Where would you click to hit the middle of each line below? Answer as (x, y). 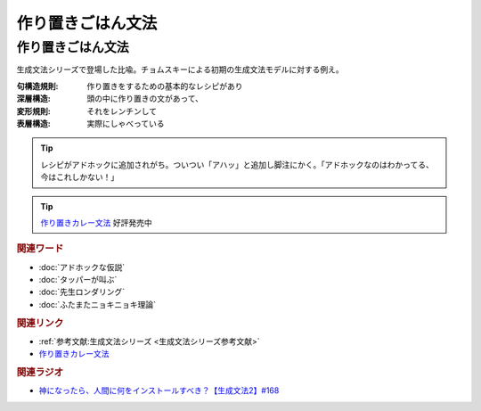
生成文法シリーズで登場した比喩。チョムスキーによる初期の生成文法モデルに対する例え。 (180, 70)
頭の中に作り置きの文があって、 (145, 99)
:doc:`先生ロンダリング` (82, 292)
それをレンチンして (122, 111)
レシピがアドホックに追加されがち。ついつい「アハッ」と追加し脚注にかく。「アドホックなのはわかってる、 (237, 164)
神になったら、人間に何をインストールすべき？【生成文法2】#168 (159, 390)
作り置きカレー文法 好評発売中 (96, 222)
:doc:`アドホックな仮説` (82, 267)
